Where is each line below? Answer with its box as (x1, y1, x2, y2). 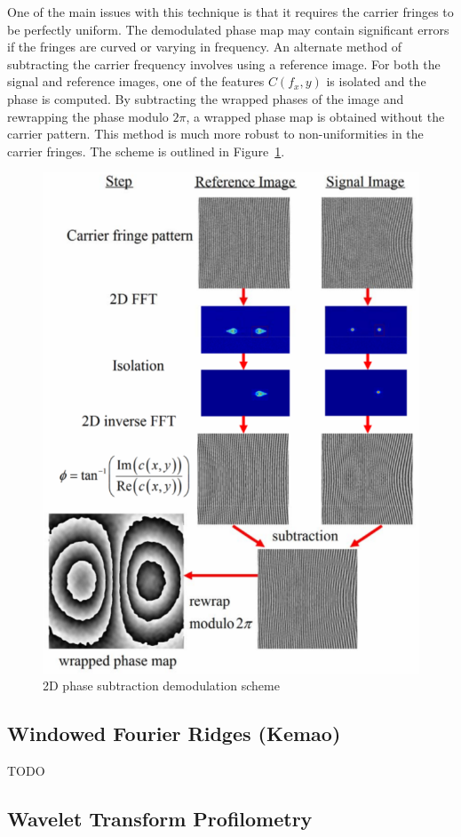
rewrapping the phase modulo (7, 107, 169, 125)
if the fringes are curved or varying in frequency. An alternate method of (7, 37, 402, 56)
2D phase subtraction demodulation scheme (43, 676, 280, 695)
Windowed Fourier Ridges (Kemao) (7, 720, 341, 747)
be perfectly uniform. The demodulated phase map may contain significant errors (7, 20, 449, 38)
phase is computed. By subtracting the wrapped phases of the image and (7, 89, 404, 108)
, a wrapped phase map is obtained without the (186, 107, 445, 125)
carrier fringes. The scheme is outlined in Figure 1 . (7, 141, 285, 160)
